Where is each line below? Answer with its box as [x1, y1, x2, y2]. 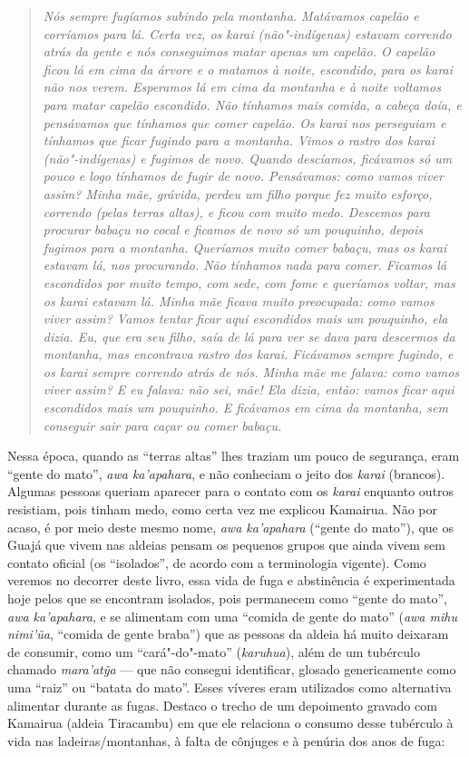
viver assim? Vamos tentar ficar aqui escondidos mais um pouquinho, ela [43, 309, 448, 328]
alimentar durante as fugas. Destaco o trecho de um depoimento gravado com [7, 695, 437, 714]
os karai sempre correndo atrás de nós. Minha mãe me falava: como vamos [43, 362, 460, 381]
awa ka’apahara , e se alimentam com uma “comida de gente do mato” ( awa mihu [7, 606, 457, 625]
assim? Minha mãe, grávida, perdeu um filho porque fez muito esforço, [43, 184, 433, 203]
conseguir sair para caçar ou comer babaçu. [43, 415, 282, 434]
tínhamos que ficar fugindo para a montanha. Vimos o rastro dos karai [43, 131, 435, 150]
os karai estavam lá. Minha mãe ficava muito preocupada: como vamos [43, 291, 435, 310]
